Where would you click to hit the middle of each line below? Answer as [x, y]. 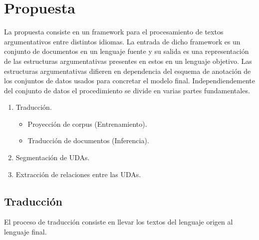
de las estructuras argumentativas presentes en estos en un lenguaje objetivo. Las [128, 61]
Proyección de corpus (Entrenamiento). [87, 123]
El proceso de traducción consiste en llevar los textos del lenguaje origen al [119, 222]
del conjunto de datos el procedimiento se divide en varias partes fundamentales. [127, 90]
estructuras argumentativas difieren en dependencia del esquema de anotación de [128, 71]
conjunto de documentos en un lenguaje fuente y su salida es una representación [127, 51]
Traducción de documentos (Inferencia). [88, 140]
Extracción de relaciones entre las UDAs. [78, 174]
